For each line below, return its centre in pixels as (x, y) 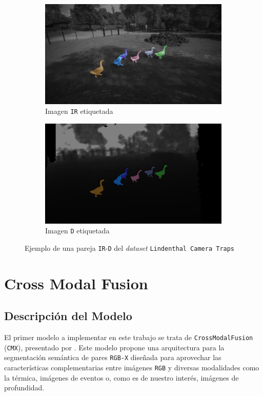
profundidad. (24, 388)
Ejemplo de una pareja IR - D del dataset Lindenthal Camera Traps (130, 248)
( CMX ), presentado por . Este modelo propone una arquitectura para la (114, 347)
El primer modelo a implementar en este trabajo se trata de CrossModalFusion (129, 337)
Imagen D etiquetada (77, 231)
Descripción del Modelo (68, 316)
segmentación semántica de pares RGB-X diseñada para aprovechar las (113, 357)
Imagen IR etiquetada (79, 111)
